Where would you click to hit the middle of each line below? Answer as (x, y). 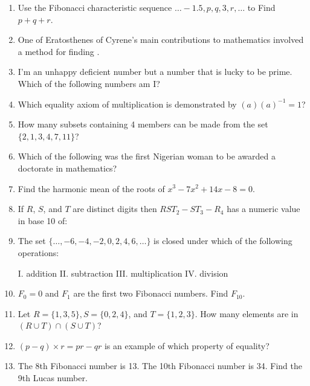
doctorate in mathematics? (67, 168)
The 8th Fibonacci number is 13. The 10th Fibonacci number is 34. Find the (160, 366)
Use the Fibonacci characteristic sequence (95, 7)
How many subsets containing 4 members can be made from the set (143, 124)
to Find (261, 7)
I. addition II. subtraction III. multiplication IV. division (123, 273)
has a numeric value (263, 209)
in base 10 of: (43, 220)
